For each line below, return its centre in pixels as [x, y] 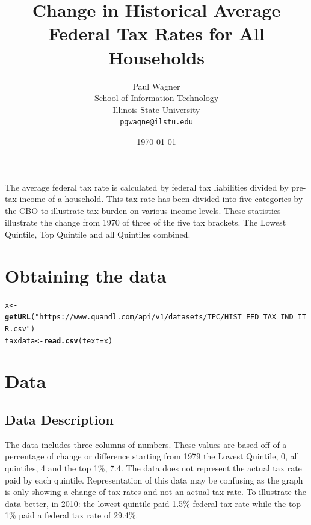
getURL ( [20, 317]
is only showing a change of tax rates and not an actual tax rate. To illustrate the [155, 492]
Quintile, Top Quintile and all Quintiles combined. [98, 234]
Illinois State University [156, 109]
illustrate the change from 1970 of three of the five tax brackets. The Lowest [146, 222]
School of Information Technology [156, 98]
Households [156, 57]
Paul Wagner [156, 86]
